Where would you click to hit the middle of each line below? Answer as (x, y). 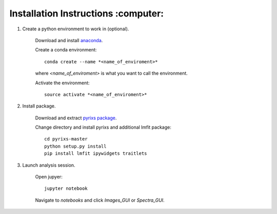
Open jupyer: (49, 177)
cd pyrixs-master (66, 139)
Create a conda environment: (66, 50)
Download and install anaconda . (69, 40)
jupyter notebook (66, 189)
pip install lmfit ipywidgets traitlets (96, 154)
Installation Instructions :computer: (87, 13)
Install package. (39, 106)
